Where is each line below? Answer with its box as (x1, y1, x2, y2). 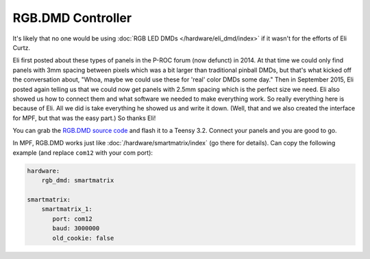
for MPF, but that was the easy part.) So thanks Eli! (12, 114, 156, 122)
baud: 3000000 (52, 225, 100, 232)
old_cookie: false (52, 234, 114, 242)
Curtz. (12, 43, 31, 51)
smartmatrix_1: (41, 206, 92, 213)
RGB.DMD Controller (12, 10, 132, 25)
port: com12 (52, 214, 92, 223)
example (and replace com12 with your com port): (12, 148, 153, 157)
